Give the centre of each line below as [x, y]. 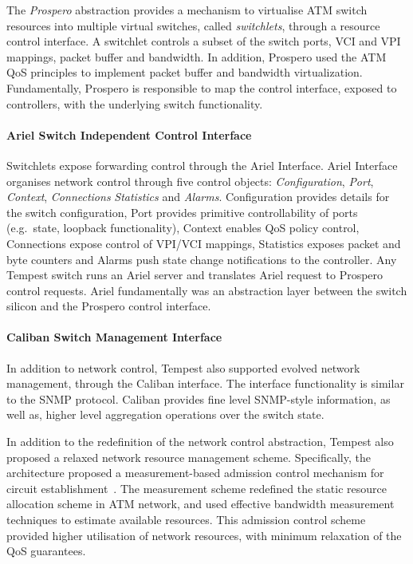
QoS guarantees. [46, 551]
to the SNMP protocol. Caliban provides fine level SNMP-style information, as [199, 398]
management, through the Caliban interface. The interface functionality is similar [205, 383]
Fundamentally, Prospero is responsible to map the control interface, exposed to [202, 87]
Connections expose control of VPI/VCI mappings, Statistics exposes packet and [204, 243]
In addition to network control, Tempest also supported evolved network [183, 367]
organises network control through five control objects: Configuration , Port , [190, 181]
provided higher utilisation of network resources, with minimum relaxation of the [204, 535]
